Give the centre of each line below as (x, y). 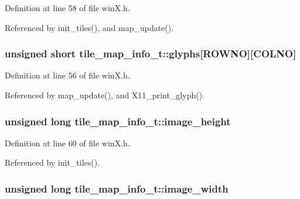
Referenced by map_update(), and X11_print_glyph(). (105, 95)
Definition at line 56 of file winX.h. (67, 75)
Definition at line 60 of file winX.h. (67, 143)
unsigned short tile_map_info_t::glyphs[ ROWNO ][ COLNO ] (151, 54)
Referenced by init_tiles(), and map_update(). (89, 27)
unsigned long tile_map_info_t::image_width (117, 188)
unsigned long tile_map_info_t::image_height (118, 121)
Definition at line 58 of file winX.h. (67, 8)
